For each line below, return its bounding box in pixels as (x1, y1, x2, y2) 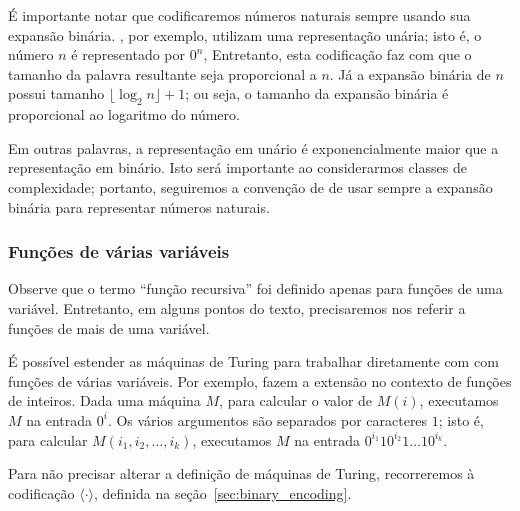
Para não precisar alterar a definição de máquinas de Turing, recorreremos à (8, 463, 475, 484)
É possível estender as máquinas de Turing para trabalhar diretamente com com (8, 351, 499, 372)
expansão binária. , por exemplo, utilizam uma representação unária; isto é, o (8, 24, 482, 45)
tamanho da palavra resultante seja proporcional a (8, 63, 317, 84)
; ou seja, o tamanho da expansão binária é (185, 83, 449, 104)
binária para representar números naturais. (8, 196, 270, 217)
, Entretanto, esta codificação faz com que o (203, 44, 472, 65)
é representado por (71, 44, 186, 65)
